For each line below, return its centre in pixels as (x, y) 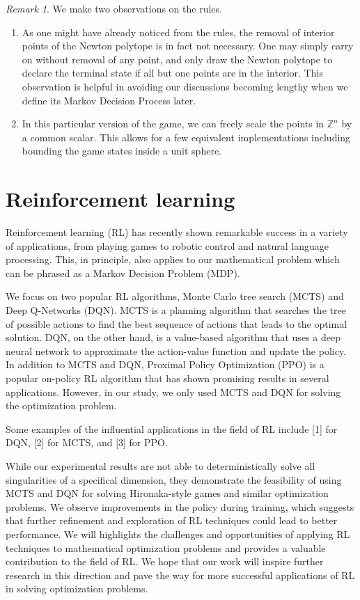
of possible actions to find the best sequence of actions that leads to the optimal (177, 323)
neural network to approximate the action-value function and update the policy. (176, 350)
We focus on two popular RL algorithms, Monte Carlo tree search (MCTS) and (175, 296)
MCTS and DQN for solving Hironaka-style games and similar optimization (167, 493)
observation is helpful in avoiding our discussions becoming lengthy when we (185, 86)
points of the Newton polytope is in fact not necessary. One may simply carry (188, 46)
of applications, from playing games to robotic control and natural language (167, 245)
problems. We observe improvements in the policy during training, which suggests (180, 506)
